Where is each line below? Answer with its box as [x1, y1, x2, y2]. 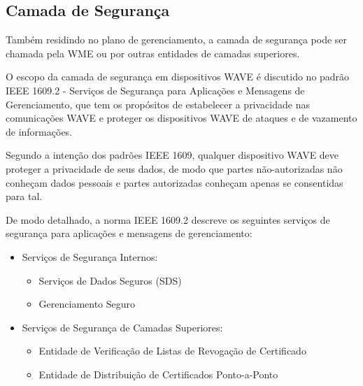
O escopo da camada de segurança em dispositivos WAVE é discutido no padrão [6, 69, 350, 84]
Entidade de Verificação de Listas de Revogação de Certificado [38, 343, 306, 358]
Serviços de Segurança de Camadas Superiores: [22, 320, 223, 334]
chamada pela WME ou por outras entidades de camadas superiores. [6, 45, 300, 60]
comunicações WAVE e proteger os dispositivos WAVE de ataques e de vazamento [6, 110, 357, 125]
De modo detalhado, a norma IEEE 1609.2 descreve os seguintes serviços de [6, 212, 330, 227]
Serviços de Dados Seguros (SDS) [38, 273, 182, 287]
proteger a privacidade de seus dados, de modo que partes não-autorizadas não [6, 161, 343, 176]
